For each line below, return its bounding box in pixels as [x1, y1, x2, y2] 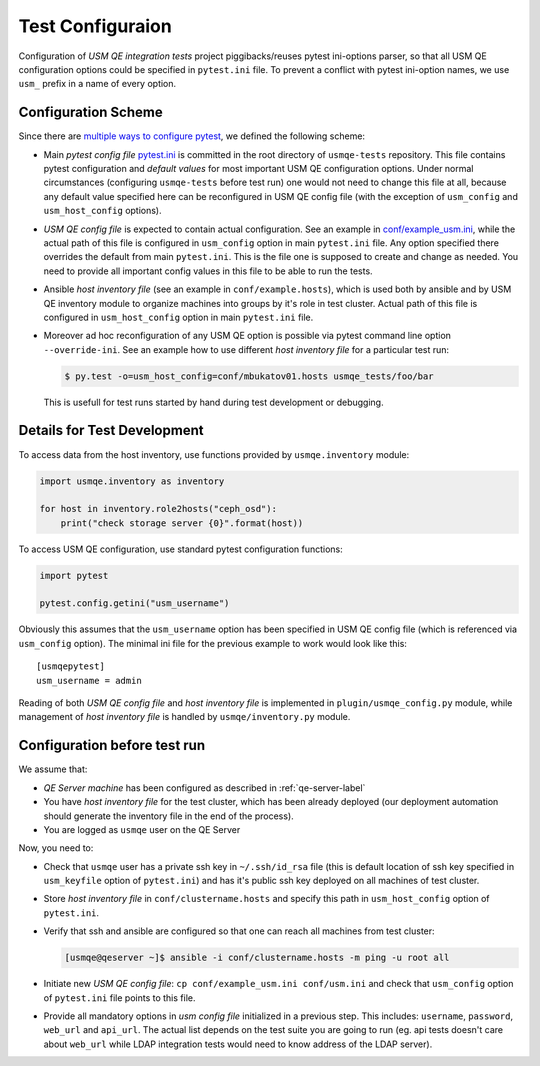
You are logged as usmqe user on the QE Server [43, 823, 241, 835]
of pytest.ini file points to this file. [43, 991, 196, 1004]
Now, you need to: [18, 842, 94, 854]
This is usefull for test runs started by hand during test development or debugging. [43, 396, 384, 408]
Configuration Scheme [18, 104, 164, 121]
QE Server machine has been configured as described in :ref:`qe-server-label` [43, 781, 366, 794]
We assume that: [18, 763, 88, 775]
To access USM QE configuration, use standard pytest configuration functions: [18, 543, 344, 555]
